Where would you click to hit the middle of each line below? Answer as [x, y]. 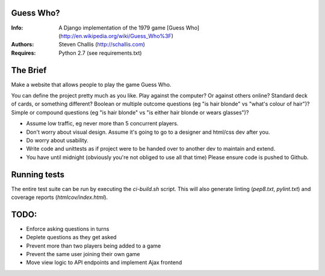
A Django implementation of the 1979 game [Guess [122, 28]
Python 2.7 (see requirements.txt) [100, 53]
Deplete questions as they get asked [71, 237]
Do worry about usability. [57, 140]
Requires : [23, 53]
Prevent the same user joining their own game [83, 254]
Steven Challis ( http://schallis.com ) [102, 45]
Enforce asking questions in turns [68, 228]
